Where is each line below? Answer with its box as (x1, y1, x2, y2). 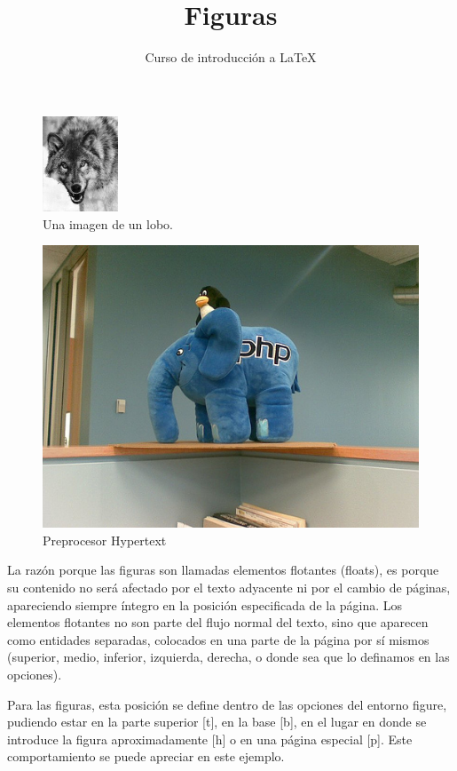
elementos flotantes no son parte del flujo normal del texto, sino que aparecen (7, 613, 429, 632)
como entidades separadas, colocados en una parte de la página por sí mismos (7, 630, 429, 648)
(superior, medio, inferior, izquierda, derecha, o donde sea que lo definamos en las (7, 648, 450, 666)
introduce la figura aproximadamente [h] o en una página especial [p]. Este (7, 729, 413, 748)
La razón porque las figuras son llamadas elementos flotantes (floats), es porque (7, 560, 439, 579)
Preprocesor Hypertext (43, 530, 167, 549)
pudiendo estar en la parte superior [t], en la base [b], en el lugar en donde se (7, 712, 427, 731)
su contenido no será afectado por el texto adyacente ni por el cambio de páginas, (7, 577, 451, 596)
